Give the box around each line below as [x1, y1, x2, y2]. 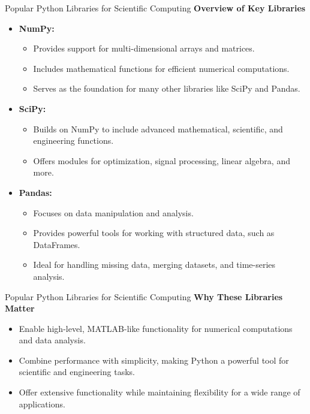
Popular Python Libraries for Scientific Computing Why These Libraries [5, 290, 283, 303]
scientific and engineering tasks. [19, 365, 135, 378]
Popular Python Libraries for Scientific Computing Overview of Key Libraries [5, 2, 306, 14]
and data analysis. [19, 334, 86, 346]
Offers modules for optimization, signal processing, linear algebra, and [33, 154, 290, 167]
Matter [5, 302, 35, 315]
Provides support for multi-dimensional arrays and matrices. [33, 42, 255, 55]
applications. [19, 397, 65, 410]
